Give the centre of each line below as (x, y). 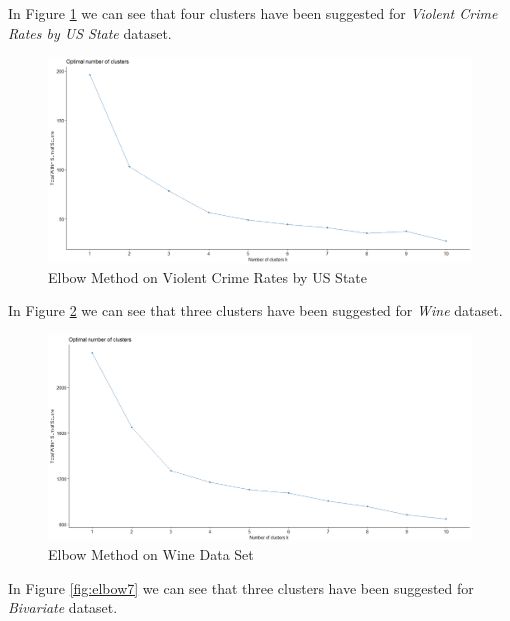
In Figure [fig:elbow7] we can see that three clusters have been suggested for (241, 587)
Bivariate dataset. (63, 607)
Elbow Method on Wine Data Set (151, 554)
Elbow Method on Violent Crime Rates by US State (208, 276)
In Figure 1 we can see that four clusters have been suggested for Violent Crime (253, 13)
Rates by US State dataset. (90, 32)
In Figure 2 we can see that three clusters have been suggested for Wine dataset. (255, 310)
